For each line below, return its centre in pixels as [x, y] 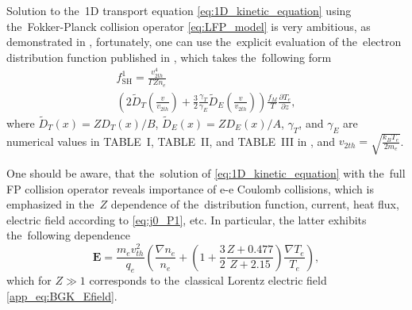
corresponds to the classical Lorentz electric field [208, 280]
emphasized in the [50, 204]
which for [29, 280]
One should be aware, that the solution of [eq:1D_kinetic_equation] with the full [206, 173]
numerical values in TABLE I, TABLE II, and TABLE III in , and [171, 141]
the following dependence [68, 235]
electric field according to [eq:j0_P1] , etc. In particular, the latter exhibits [187, 219]
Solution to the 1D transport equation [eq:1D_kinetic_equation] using [179, 10]
